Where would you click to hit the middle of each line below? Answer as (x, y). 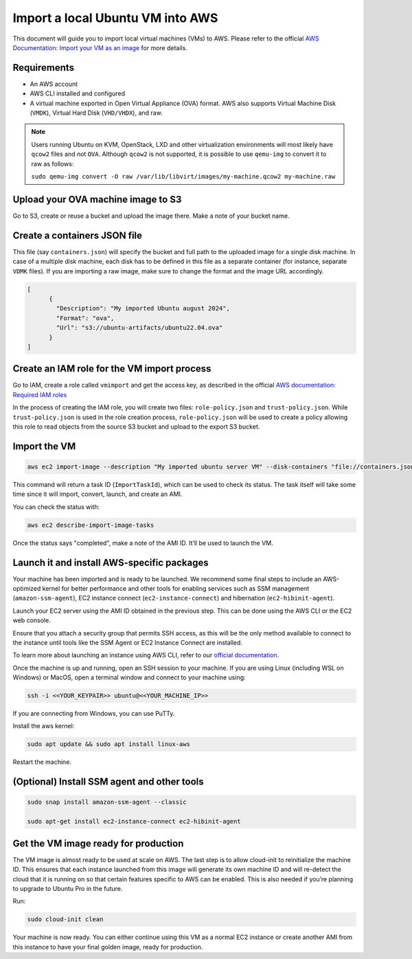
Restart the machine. (42, 762)
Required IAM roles (40, 394)
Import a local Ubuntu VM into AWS (115, 18)
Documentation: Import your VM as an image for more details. (100, 47)
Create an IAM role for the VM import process (112, 369)
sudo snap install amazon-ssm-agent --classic (107, 802)
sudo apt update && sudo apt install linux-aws (108, 744)
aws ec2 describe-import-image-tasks (91, 525)
